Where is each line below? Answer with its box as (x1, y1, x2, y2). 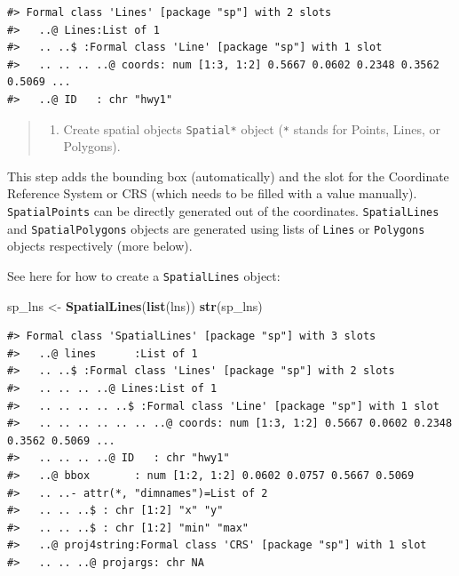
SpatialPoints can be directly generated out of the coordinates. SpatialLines (7, 202, 439, 220)
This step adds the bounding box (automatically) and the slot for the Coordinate (7, 166, 449, 185)
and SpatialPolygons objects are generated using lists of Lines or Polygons (7, 219, 425, 237)
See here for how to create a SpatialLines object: (7, 266, 281, 284)
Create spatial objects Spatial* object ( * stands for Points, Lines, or (63, 119, 440, 138)
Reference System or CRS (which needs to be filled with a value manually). (7, 184, 417, 203)
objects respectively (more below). (7, 236, 193, 255)
